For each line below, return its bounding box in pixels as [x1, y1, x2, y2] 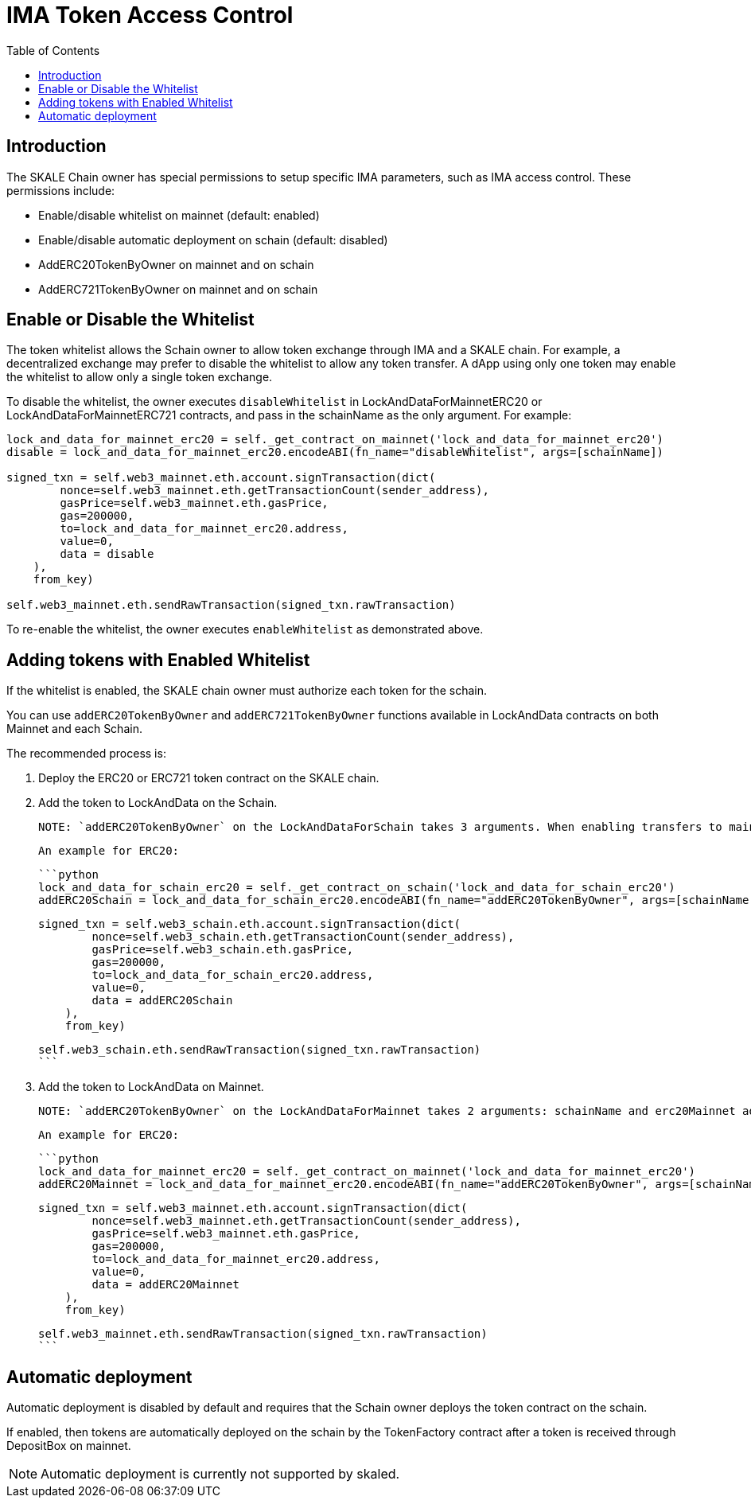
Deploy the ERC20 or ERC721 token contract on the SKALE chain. [38, 771, 379, 785]
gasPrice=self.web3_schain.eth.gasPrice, [91, 943, 354, 957]
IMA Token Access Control [6, 2, 294, 29]
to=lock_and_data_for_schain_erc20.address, [91, 968, 374, 982]
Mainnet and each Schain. [6, 722, 142, 736]
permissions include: [6, 183, 115, 197]
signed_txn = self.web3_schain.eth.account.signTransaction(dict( [38, 918, 461, 931]
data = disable [60, 547, 154, 561]
